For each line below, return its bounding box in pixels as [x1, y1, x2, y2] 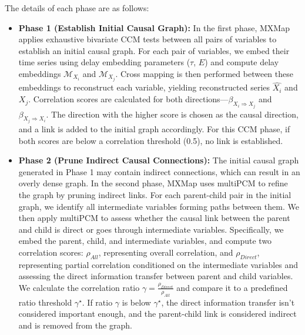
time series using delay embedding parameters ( [18, 56, 190, 68]
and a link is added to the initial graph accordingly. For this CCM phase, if [18, 122, 290, 135]
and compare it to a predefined [176, 281, 288, 293]
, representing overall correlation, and [98, 246, 233, 258]
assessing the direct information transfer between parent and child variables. [18, 270, 293, 282]
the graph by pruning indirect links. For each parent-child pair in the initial [18, 188, 291, 200]
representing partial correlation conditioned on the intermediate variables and [18, 258, 299, 270]
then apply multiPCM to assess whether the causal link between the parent [18, 212, 290, 224]
